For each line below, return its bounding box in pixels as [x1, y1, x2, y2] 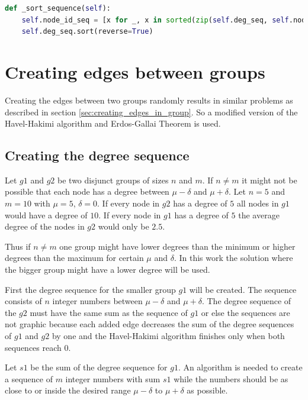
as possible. [187, 384, 228, 396]
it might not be [242, 173, 297, 186]
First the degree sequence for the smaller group [5, 283, 176, 295]
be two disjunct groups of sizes [57, 173, 169, 186]
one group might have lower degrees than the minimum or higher [59, 240, 296, 252]
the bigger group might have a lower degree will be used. [5, 263, 210, 276]
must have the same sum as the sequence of [30, 306, 188, 318]
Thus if [5, 240, 31, 252]
